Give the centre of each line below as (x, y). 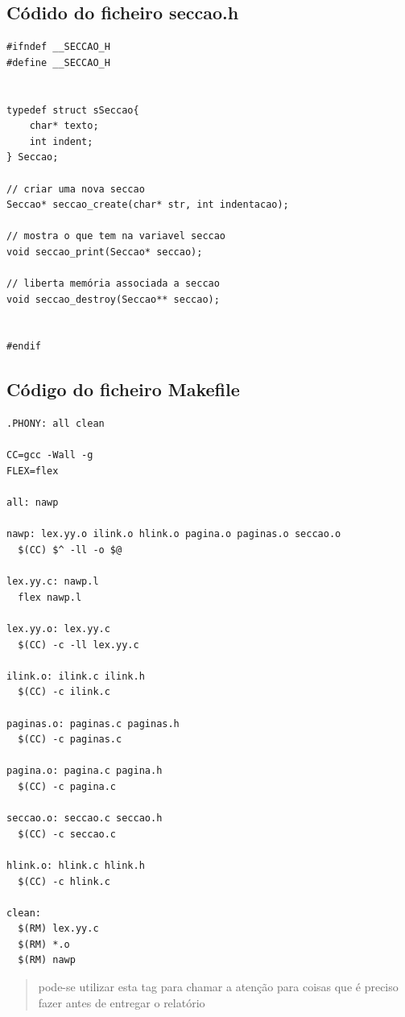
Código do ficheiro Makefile (123, 389)
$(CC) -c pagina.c (67, 786)
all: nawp (33, 503)
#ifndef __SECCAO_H (58, 47)
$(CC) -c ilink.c (64, 692)
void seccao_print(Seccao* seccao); (105, 252)
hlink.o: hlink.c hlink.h (76, 865)
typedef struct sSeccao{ (73, 110)
